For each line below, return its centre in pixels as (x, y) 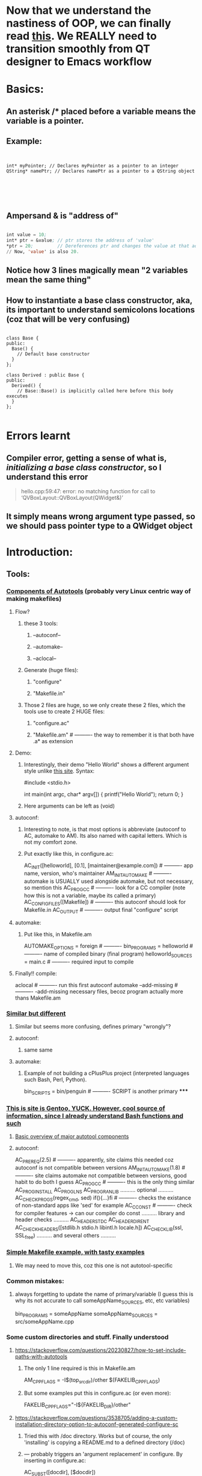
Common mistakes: (35, 1281)
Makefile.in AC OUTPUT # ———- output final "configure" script (101, 910)
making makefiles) (34, 599)
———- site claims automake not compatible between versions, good (101, 1176)
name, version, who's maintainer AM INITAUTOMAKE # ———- (98, 874)
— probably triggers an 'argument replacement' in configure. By (103, 1454)
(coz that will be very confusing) (68, 319)
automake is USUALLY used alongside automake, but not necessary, (109, 881)
